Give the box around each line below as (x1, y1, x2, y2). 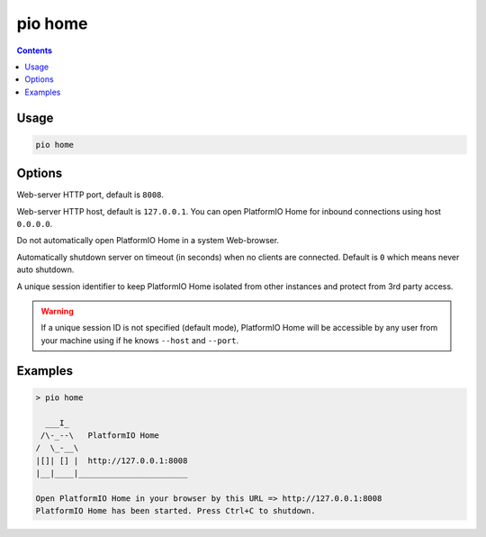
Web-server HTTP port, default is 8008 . (16, 189, 165, 200)
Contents (16, 45, 53, 56)
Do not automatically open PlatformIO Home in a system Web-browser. (16, 235, 279, 246)
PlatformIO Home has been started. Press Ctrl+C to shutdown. (35, 505, 316, 516)
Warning (40, 305, 74, 316)
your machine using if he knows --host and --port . (40, 334, 239, 346)
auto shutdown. (16, 264, 75, 275)
